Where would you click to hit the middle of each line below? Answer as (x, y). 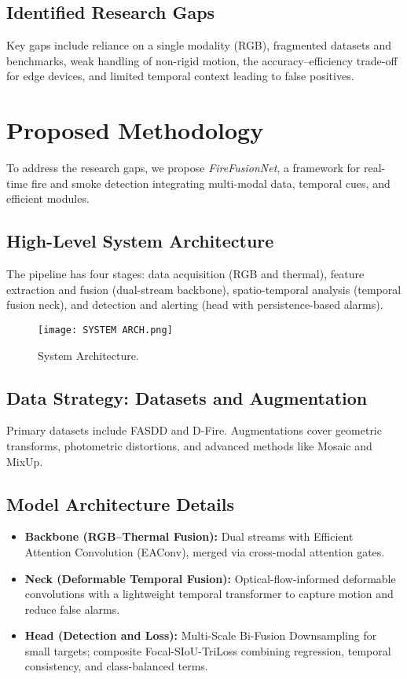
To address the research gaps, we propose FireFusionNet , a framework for (183, 168)
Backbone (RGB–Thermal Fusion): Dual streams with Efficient (189, 536)
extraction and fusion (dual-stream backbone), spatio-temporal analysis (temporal (204, 289)
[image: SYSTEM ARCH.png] (105, 330)
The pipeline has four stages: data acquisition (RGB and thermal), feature (185, 274)
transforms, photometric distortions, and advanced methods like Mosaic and (189, 445)
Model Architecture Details (120, 503)
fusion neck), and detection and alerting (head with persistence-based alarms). (195, 305)
